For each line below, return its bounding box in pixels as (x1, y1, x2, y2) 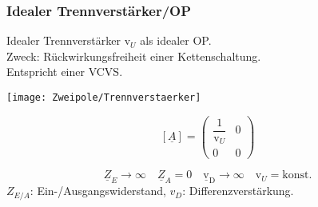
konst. (282, 169, 312, 181)
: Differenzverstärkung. (182, 182, 294, 199)
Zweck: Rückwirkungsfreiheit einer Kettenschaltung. (6, 47, 261, 64)
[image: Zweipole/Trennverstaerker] (6, 92, 201, 103)
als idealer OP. (140, 32, 212, 49)
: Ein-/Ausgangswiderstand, (30, 182, 166, 199)
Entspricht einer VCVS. (6, 63, 123, 80)
